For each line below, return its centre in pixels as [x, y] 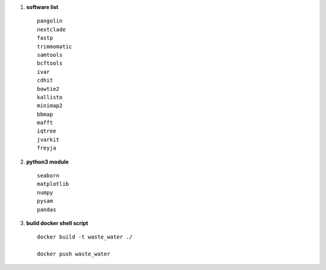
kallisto [50, 97]
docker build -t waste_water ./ [85, 237]
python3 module [47, 162]
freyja [47, 148]
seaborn [48, 176]
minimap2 [50, 106]
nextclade [51, 29]
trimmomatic [55, 46]
